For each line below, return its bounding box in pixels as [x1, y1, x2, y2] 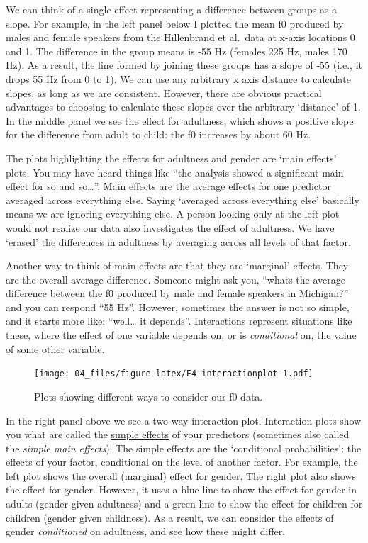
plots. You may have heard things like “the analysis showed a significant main [6, 164, 344, 179]
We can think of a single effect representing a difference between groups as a [6, 2, 338, 16]
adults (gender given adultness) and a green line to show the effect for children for [6, 496, 363, 511]
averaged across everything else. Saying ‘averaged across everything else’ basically [6, 192, 359, 207]
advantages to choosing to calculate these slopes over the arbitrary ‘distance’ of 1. [6, 99, 361, 114]
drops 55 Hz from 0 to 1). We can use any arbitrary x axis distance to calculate [6, 71, 351, 86]
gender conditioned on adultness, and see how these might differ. [6, 524, 286, 539]
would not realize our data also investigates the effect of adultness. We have [6, 220, 335, 235]
